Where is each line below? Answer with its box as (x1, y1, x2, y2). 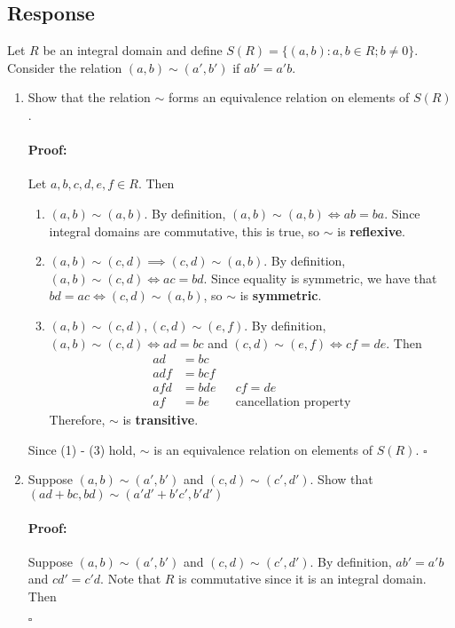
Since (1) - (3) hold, (27, 440, 137, 458)
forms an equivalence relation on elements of (169, 88, 410, 107)
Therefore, (49, 410, 106, 429)
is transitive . (122, 410, 199, 429)
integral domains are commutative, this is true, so (49, 221, 320, 240)
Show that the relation (27, 88, 151, 107)
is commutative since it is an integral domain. (178, 569, 427, 588)
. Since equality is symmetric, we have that (203, 268, 437, 287)
